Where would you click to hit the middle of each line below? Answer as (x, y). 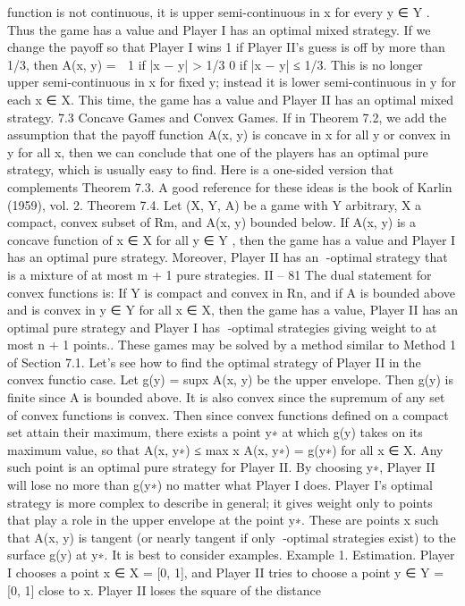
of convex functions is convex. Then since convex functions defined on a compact (228, 414)
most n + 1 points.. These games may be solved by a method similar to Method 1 (232, 345)
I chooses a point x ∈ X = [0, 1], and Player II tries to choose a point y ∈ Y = (226, 572)
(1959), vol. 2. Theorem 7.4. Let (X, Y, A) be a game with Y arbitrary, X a (215, 204)
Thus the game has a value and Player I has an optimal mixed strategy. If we (219, 29)
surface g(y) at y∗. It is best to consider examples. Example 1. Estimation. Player (231, 555)
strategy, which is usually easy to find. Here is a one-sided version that (201, 169)
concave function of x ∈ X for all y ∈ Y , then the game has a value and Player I (232, 239)
